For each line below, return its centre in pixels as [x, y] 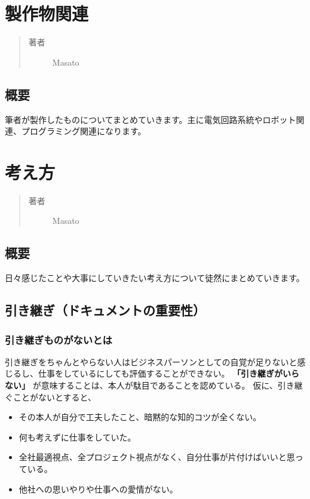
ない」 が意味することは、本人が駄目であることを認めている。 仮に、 [141, 385]
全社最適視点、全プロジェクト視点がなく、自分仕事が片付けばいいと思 [157, 457]
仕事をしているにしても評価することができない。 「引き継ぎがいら [169, 373]
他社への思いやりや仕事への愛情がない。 [98, 489]
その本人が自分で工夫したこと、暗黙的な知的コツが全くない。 [140, 417]
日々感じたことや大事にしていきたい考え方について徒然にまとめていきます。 [155, 278]
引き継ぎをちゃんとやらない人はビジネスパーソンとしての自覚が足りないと [151, 361]
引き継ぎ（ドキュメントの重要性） [105, 310]
